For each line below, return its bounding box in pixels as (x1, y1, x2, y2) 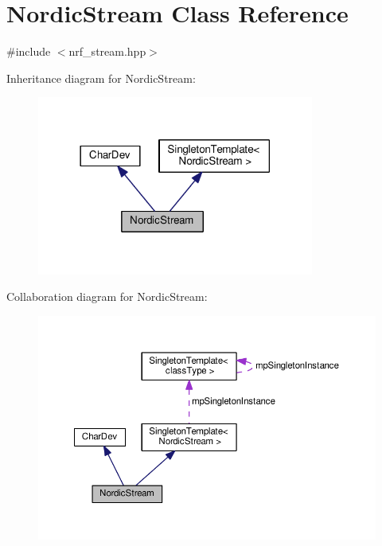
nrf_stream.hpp (68, 43, 146, 60)
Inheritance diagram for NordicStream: (6, 69, 196, 86)
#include (6, 43, 51, 60)
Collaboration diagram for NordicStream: (6, 288, 208, 305)
